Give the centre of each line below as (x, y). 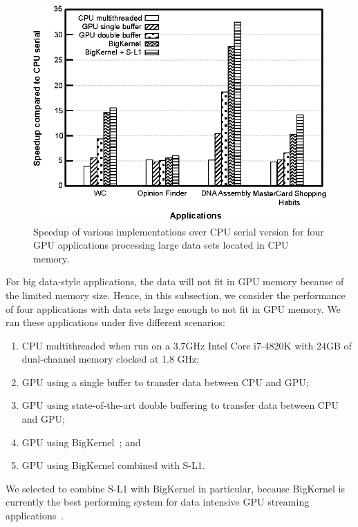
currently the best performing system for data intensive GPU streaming (158, 502)
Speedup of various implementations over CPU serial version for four (179, 231)
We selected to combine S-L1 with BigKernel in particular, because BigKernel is (175, 488)
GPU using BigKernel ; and (81, 442)
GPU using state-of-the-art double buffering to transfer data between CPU (180, 405)
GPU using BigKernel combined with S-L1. (113, 465)
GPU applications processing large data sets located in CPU (161, 245)
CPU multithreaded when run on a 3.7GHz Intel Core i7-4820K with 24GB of (187, 345)
